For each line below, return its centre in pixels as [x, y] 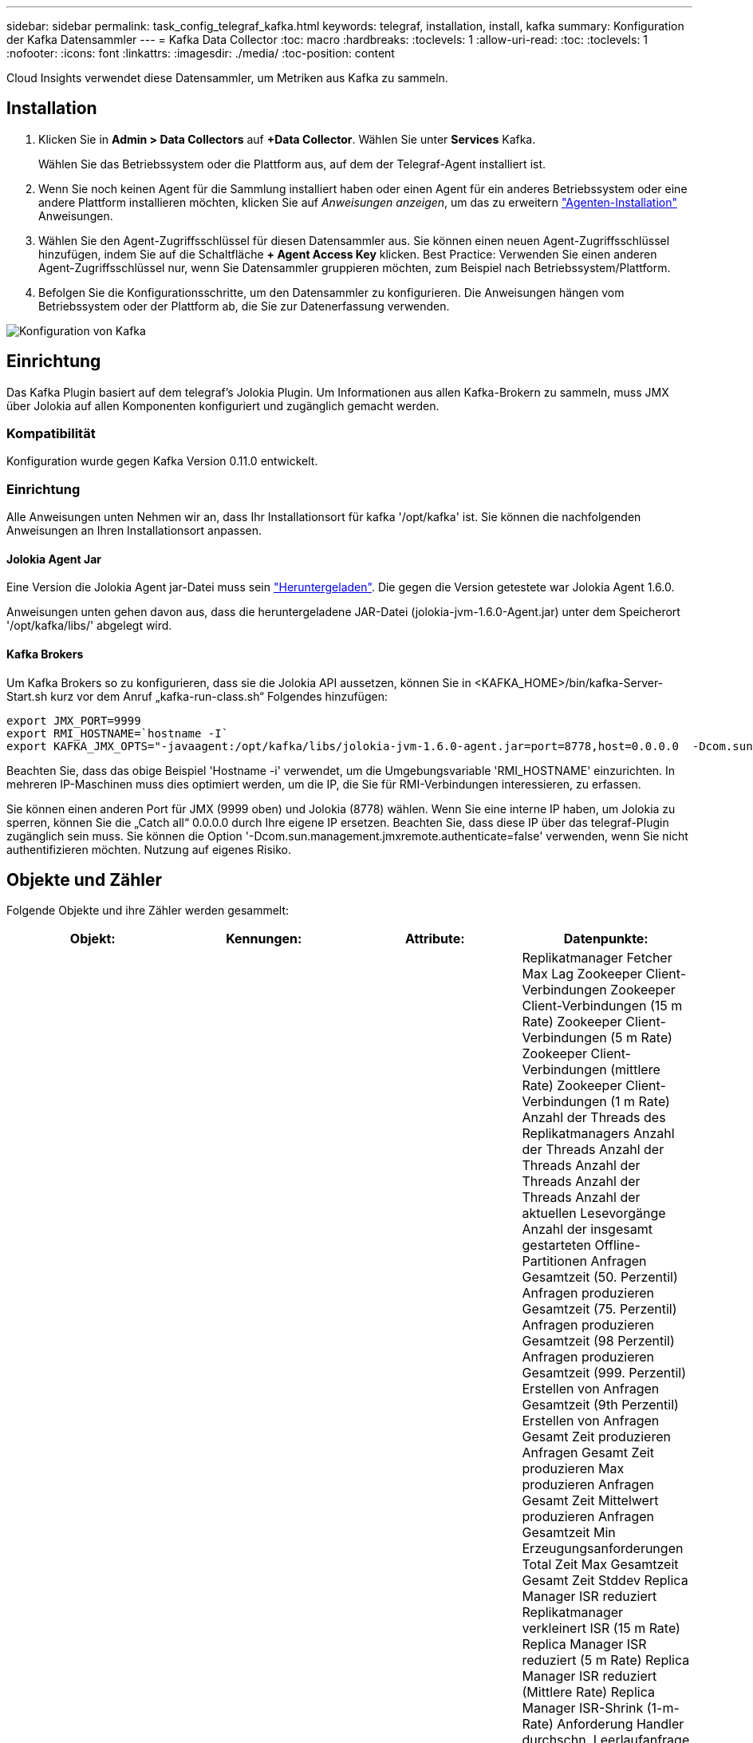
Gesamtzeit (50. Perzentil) [600, 1277]
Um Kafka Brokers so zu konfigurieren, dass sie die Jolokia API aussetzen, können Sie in [239, 682]
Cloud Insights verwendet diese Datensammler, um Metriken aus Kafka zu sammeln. [227, 78]
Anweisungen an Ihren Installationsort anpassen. [134, 531]
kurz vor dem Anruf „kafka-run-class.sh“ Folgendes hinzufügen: [219, 696]
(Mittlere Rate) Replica [588, 1692]
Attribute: [435, 939]
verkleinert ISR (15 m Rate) [601, 1628]
